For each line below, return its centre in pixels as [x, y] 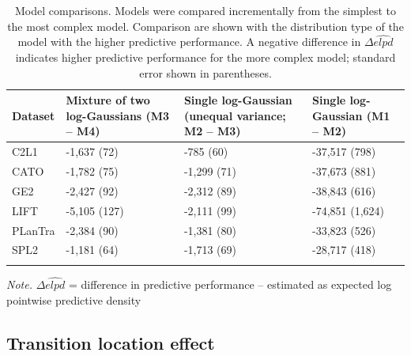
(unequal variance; [235, 115]
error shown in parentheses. [205, 72]
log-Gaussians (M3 [118, 115]
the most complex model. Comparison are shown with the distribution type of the [205, 26]
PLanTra [34, 230]
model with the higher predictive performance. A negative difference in [189, 42]
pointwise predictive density [74, 299]
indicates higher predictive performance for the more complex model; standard [205, 57]
